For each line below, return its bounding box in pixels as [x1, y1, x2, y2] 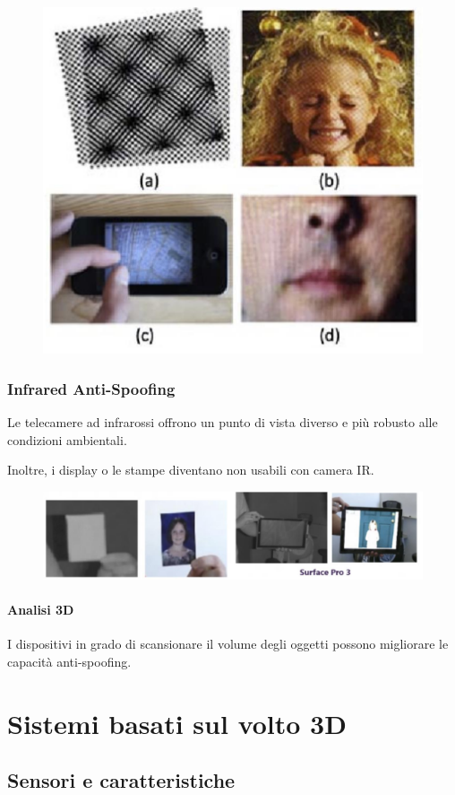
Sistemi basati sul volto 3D [7, 704, 347, 741]
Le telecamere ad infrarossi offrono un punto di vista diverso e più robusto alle [7, 413, 438, 432]
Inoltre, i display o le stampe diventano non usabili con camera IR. [7, 460, 374, 479]
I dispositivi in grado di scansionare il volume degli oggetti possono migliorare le [7, 634, 449, 653]
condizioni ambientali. [7, 430, 127, 449]
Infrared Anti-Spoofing [7, 377, 176, 399]
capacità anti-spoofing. [7, 652, 132, 671]
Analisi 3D [7, 600, 74, 619]
